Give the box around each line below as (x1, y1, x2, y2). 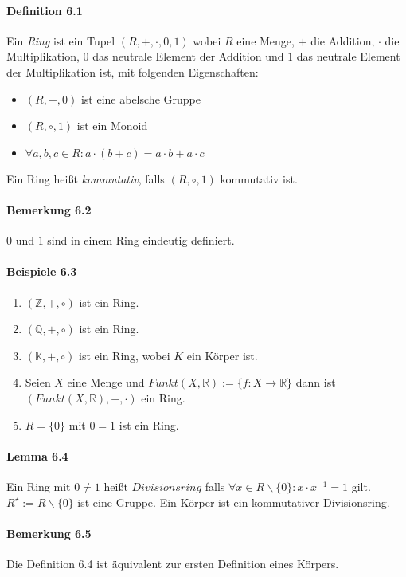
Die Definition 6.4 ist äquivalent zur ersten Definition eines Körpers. (6, 555, 339, 571)
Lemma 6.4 (6, 447, 68, 464)
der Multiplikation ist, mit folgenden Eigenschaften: (6, 63, 259, 80)
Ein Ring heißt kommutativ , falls (6, 170, 165, 186)
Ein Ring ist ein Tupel (6, 32, 115, 49)
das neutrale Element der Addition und (92, 48, 284, 65)
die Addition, (310, 32, 375, 49)
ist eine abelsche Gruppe (80, 90, 201, 107)
